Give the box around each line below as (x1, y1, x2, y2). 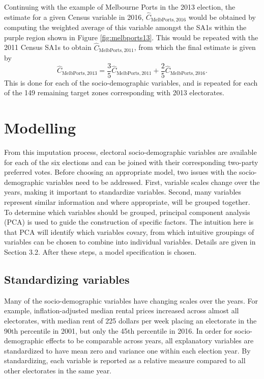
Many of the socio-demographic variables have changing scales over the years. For (4, 295, 258, 306)
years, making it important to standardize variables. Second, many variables (4, 186, 242, 197)
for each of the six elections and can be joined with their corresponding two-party (4, 156, 258, 167)
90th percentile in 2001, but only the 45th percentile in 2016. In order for (4, 325, 232, 336)
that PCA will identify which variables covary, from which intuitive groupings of (4, 226, 254, 237)
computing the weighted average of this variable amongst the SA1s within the (4, 22, 247, 33)
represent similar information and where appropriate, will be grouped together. (4, 197, 250, 207)
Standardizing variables (4, 272, 130, 287)
